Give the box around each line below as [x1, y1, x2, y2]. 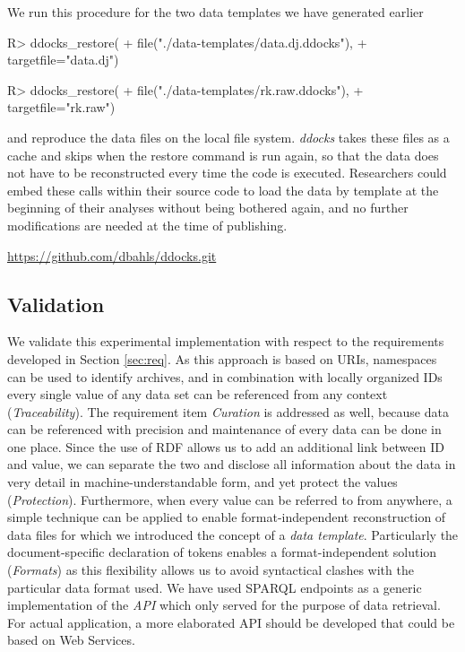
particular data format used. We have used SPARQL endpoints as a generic [7, 578, 422, 596]
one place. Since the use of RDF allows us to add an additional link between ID [7, 437, 444, 456]
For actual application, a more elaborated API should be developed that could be [7, 613, 455, 631]
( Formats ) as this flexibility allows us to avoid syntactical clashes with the [7, 561, 414, 579]
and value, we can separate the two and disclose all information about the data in [7, 455, 456, 474]
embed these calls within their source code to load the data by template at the [7, 180, 439, 199]
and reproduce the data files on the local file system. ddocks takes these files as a [7, 127, 450, 146]
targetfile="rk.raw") [7, 98, 116, 117]
